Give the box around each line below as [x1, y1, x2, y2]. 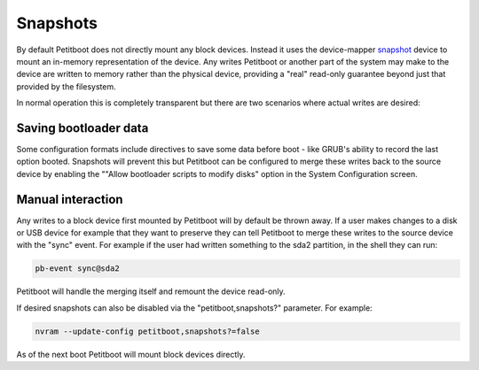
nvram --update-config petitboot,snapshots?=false [35, 326, 261, 336]
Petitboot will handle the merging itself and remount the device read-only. [16, 286, 286, 297]
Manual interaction [16, 191, 123, 207]
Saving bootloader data [16, 120, 149, 135]
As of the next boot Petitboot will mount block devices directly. [16, 349, 246, 359]
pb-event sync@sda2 [35, 264, 120, 274]
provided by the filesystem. [16, 81, 116, 92]
